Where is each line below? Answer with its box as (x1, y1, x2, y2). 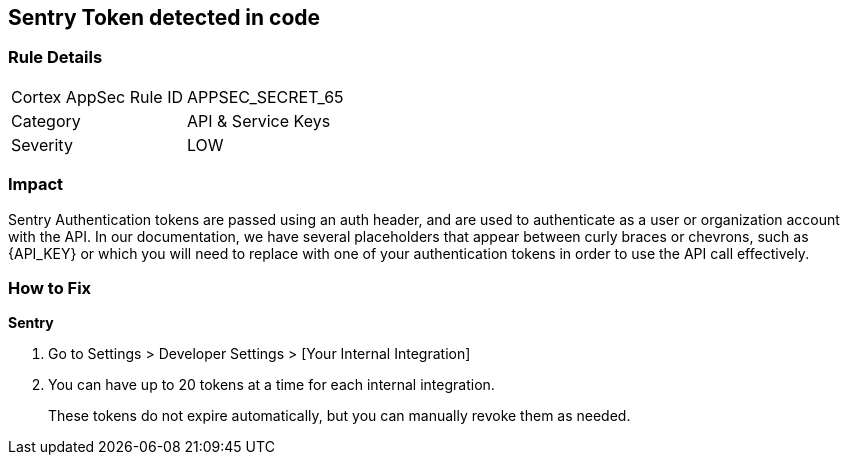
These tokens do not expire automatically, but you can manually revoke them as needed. (48, 407, 631, 425)
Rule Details (8, 47, 103, 68)
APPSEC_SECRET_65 (187, 86, 344, 107)
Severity (11, 134, 73, 155)
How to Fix (8, 277, 92, 298)
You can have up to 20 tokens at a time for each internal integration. (48, 376, 495, 394)
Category (11, 110, 81, 131)
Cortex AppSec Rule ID (11, 86, 184, 107)
